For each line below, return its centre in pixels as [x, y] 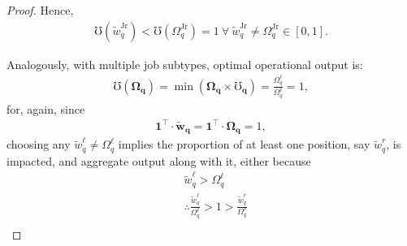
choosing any [39, 144]
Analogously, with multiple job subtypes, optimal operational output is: [185, 64]
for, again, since [46, 108]
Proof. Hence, [40, 10]
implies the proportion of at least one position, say [244, 144]
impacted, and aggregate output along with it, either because [159, 160]
